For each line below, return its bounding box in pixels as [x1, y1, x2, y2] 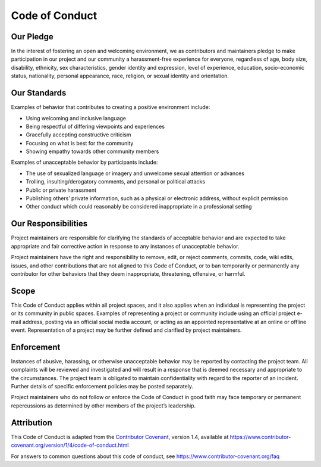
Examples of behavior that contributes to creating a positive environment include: [11, 104, 210, 111]
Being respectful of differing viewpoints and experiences [26, 123, 165, 130]
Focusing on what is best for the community [26, 139, 134, 147]
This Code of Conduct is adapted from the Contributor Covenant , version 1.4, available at [11, 433, 229, 440]
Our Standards [11, 88, 67, 98]
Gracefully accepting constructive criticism [26, 131, 131, 138]
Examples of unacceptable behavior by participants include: [11, 158, 158, 166]
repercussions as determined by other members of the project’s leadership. [11, 402, 196, 409]
